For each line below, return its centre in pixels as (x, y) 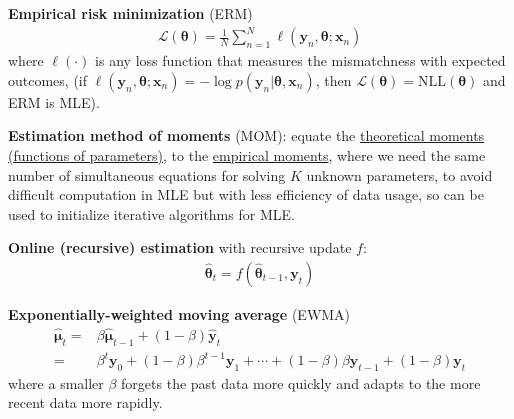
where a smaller (56, 382)
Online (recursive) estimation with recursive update (180, 247)
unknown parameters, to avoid (399, 174)
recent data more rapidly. (85, 402)
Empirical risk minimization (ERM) (130, 13)
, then (333, 79)
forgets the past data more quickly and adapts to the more (301, 382)
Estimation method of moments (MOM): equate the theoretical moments (246, 135)
